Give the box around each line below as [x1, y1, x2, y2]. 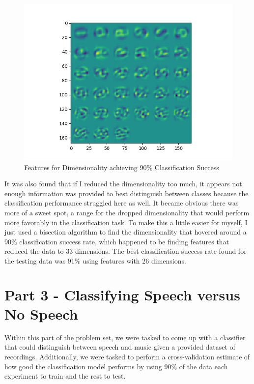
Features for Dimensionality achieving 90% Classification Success [24, 162, 219, 172]
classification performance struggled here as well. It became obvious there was [4, 198, 239, 208]
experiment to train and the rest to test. [4, 371, 126, 381]
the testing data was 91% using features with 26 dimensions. [4, 255, 186, 266]
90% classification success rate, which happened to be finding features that [4, 236, 229, 246]
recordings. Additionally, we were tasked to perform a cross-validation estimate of [4, 352, 250, 362]
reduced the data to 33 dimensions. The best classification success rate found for [4, 246, 247, 256]
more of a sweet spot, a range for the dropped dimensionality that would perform [4, 207, 250, 217]
